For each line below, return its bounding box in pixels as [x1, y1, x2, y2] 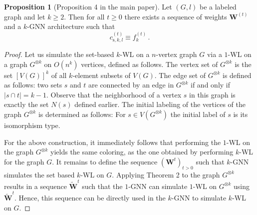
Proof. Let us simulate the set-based [4, 49, 114, 59]
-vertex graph [156, 49, 197, 59]
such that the [82, 180, 123, 191]
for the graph [4, 156, 44, 166]
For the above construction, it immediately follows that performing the [4, 136, 221, 147]
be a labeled [200, 1, 237, 11]
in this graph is [189, 89, 236, 99]
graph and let [4, 11, 45, 21]
